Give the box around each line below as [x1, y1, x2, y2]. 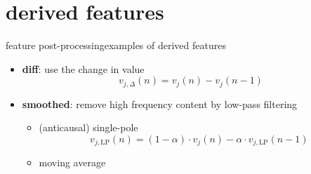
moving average [39, 155, 106, 170]
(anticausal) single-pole [39, 120, 138, 135]
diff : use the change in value [22, 61, 145, 76]
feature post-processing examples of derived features [6, 38, 226, 53]
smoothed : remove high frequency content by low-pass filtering [22, 96, 298, 111]
